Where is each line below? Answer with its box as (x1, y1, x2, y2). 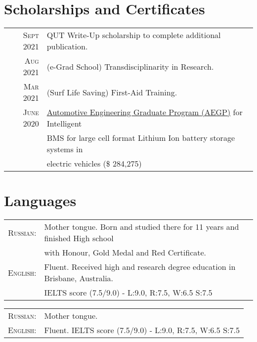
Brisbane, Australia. (44, 272, 114, 284)
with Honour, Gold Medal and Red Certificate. (44, 247, 207, 258)
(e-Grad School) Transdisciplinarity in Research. (46, 60, 214, 72)
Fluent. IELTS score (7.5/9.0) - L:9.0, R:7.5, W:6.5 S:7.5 (44, 324, 240, 336)
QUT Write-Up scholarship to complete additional (46, 29, 221, 41)
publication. (46, 41, 88, 52)
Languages (4, 190, 77, 211)
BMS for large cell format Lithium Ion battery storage (46, 132, 235, 144)
